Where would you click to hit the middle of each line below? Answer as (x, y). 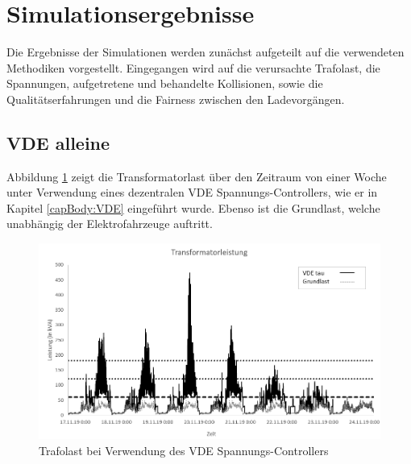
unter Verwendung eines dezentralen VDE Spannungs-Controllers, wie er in (192, 192)
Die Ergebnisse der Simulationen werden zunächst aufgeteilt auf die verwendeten (205, 52)
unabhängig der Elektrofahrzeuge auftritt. (110, 224)
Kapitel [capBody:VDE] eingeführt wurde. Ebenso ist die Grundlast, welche (193, 207)
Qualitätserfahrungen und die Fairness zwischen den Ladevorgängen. (176, 99)
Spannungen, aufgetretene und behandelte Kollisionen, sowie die (165, 83)
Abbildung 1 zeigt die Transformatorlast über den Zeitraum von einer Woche (197, 176)
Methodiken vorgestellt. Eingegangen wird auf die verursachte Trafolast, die (193, 67)
